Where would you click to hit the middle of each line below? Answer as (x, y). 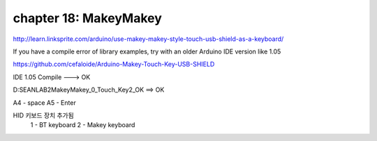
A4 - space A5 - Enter (44, 102)
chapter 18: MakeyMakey (87, 18)
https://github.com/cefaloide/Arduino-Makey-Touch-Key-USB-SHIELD (114, 64)
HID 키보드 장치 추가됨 (44, 115)
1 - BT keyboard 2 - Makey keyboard (83, 125)
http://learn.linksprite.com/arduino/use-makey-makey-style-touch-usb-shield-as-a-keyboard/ (148, 39)
